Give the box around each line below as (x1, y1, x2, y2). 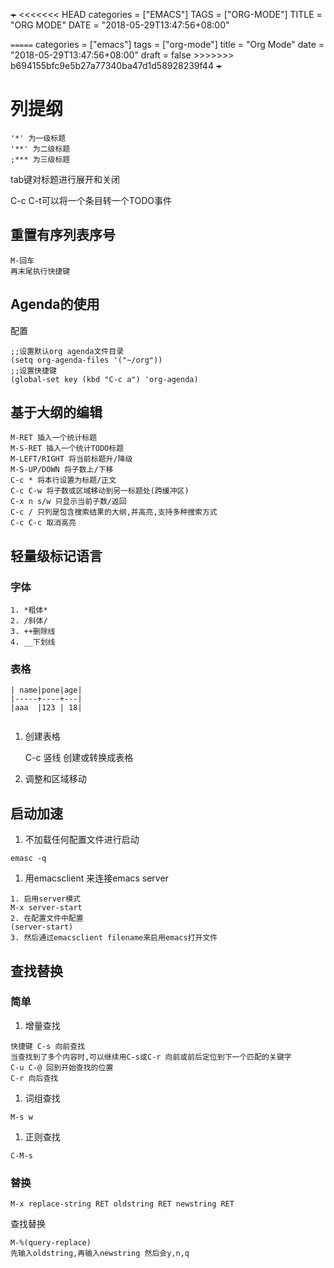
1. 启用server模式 (10, 894, 81, 904)
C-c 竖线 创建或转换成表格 (24, 752, 134, 764)
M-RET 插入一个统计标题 (10, 433, 98, 443)
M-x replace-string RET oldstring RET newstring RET (10, 1199, 235, 1209)
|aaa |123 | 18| (10, 703, 83, 713)
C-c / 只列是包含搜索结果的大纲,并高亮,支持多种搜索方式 (10, 507, 218, 518)
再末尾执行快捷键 (10, 266, 71, 276)
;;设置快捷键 (10, 365, 57, 376)
